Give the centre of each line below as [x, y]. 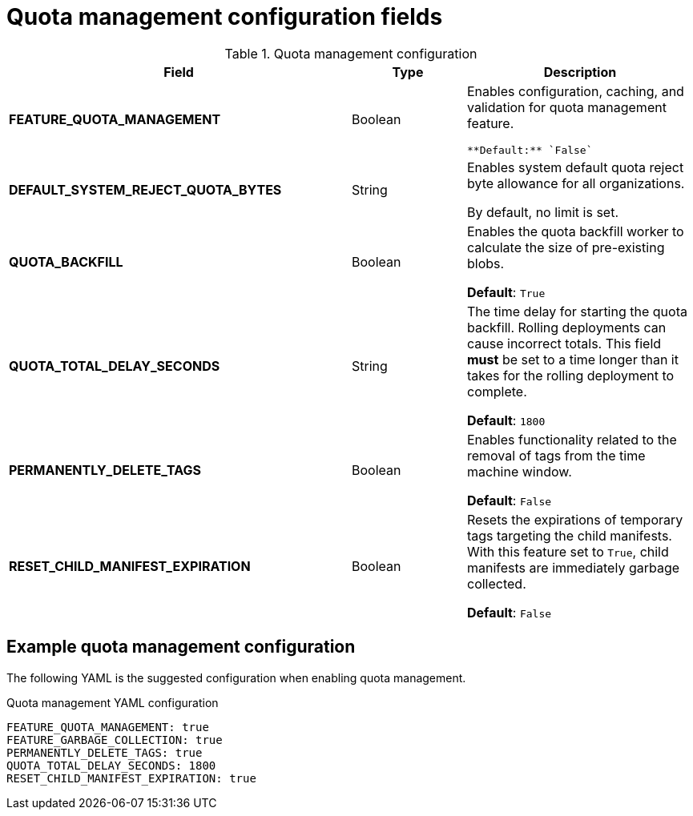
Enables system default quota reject [575, 167]
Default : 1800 [506, 420]
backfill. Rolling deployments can [566, 327]
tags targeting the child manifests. [569, 535]
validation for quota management [566, 107]
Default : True [506, 292]
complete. [497, 391]
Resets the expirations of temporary [575, 519]
